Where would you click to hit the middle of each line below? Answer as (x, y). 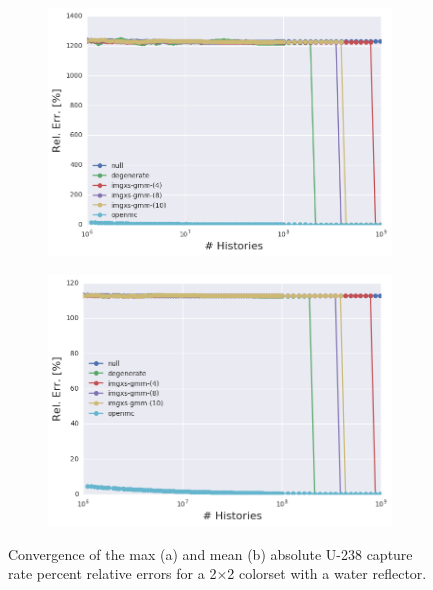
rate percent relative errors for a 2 (112, 573)
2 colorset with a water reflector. (327, 573)
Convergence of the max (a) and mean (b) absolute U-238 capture (210, 553)
